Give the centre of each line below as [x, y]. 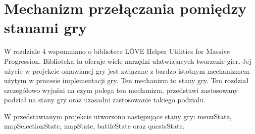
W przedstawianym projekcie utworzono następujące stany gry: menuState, [118, 116]
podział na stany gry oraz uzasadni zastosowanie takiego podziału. [105, 100]
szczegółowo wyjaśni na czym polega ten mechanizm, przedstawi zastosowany [121, 90]
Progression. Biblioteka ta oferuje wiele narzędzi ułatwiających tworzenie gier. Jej [128, 61]
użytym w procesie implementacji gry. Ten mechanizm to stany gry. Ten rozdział [126, 80]
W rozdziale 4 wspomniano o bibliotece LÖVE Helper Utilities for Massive [117, 51]
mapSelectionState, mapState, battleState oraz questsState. [94, 126]
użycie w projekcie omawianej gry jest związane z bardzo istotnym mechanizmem [127, 70]
